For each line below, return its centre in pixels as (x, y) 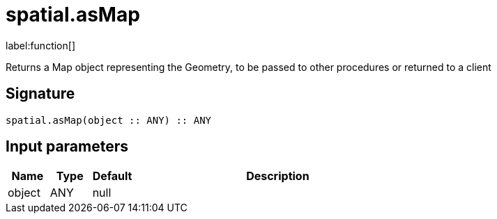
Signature (40, 94)
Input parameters (67, 147)
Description (278, 176)
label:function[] (40, 45)
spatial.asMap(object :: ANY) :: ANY (109, 120)
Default (112, 176)
